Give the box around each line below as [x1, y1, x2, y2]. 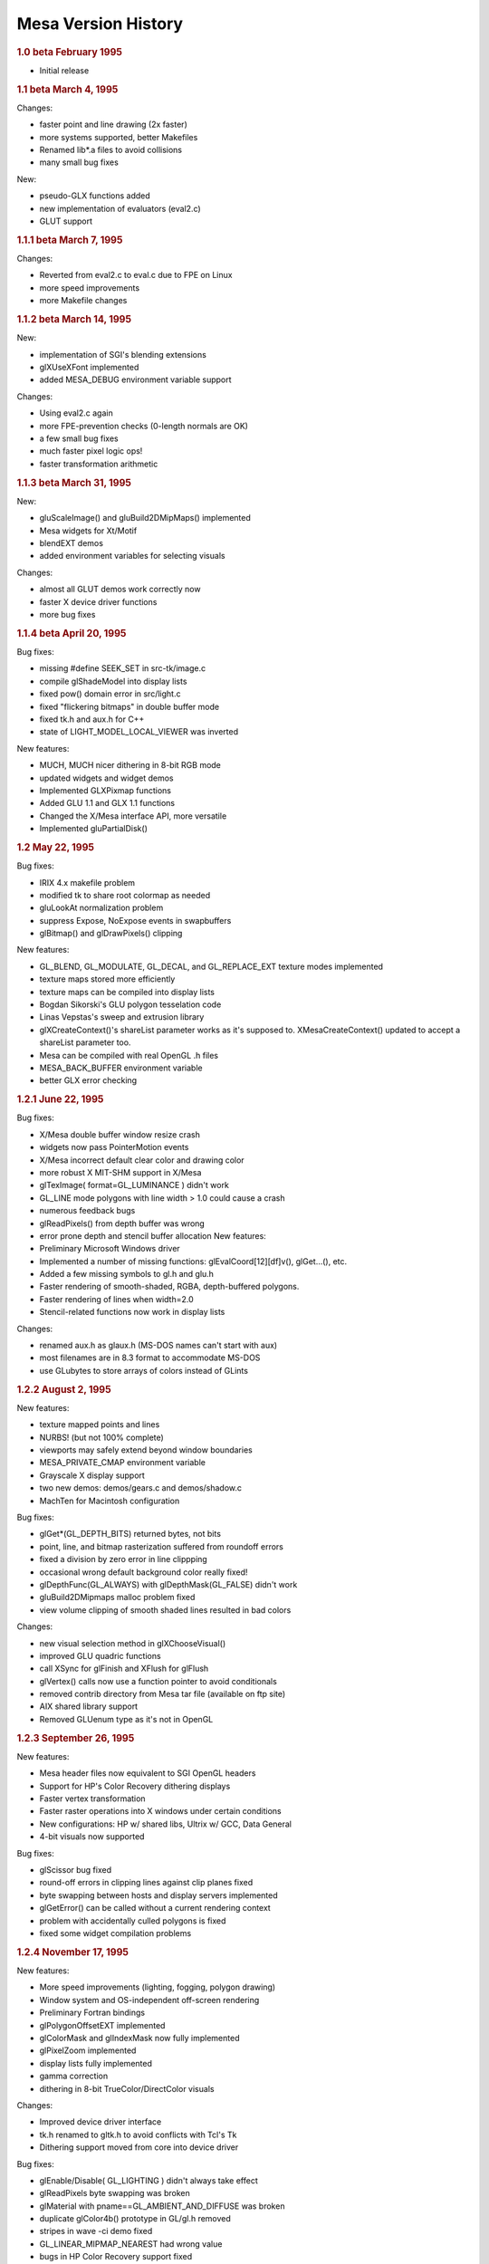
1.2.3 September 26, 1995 [16, 1732, 135, 1744]
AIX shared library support [39, 1701, 139, 1712]
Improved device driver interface [39, 2116, 162, 2127]
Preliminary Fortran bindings [39, 2007, 145, 2019]
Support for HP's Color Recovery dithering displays [39, 1780, 231, 1791]
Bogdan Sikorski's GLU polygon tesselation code [39, 999, 222, 1010]
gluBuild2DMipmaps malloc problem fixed [39, 1592, 196, 1603]
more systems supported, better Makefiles [39, 131, 198, 142]
